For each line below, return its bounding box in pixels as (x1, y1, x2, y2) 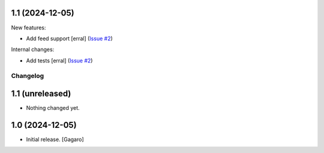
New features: (11, 24, 46, 31)
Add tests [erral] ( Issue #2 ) (26, 57, 93, 64)
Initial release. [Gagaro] (26, 136, 84, 143)
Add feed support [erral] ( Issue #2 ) (26, 35, 113, 42)
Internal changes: (11, 46, 55, 53)
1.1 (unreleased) (11, 89, 71, 99)
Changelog (11, 72, 44, 80)
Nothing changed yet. (26, 104, 80, 112)
